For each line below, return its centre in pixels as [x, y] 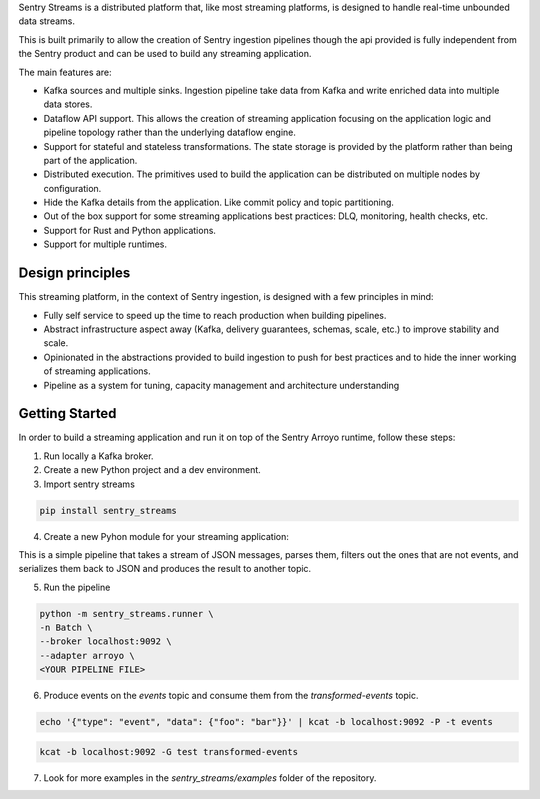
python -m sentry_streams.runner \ [126, 613]
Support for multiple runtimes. [105, 244]
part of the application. [90, 160]
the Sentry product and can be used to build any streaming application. [165, 54]
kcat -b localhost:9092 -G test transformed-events [169, 751]
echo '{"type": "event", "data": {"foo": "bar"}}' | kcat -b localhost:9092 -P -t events [266, 722]
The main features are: [65, 72]
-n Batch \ [66, 628]
